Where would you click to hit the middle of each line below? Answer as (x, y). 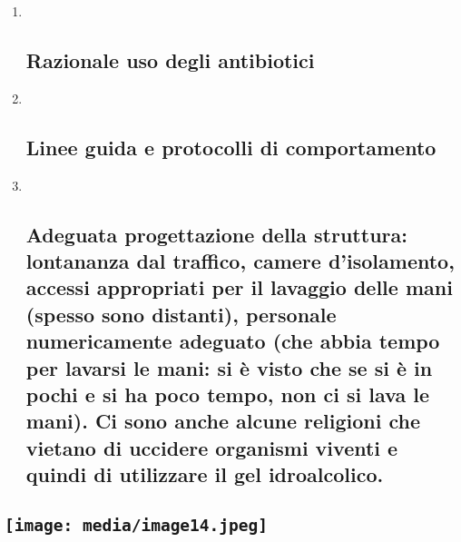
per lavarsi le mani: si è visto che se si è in (229, 367)
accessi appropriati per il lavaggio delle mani (239, 287)
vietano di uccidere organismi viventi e (212, 447)
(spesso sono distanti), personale (181, 314)
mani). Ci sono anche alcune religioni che (223, 421)
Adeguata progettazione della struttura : (216, 234)
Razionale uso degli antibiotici (170, 59)
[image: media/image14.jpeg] (137, 525)
